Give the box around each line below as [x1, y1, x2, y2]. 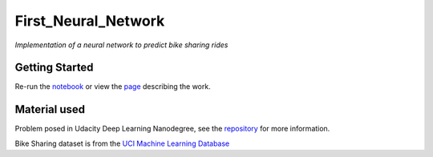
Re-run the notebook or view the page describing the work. [14, 82, 212, 91]
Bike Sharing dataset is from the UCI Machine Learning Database [14, 139, 230, 148]
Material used [14, 103, 86, 116]
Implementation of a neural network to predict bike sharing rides [14, 40, 229, 50]
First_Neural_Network [14, 12, 165, 30]
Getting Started [14, 61, 94, 74]
